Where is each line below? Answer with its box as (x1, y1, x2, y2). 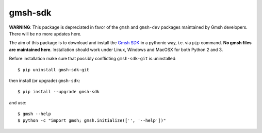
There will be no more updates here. (9, 31, 82, 36)
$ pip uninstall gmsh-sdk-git (17, 67, 90, 72)
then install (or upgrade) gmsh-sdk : (9, 78, 80, 83)
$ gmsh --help (17, 111, 51, 116)
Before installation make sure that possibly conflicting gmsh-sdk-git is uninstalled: (9, 56, 177, 62)
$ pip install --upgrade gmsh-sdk (17, 89, 99, 95)
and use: (9, 100, 27, 105)
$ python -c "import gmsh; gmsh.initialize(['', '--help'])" (17, 118, 166, 123)
